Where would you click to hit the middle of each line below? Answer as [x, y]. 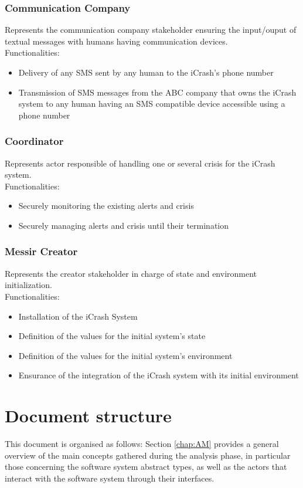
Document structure [88, 416]
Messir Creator [41, 251]
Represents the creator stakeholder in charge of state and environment [131, 273]
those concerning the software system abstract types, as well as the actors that [146, 467]
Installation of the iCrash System [78, 316]
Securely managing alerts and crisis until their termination [124, 225]
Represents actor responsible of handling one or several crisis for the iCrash [140, 163]
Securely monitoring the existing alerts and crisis [106, 206]
